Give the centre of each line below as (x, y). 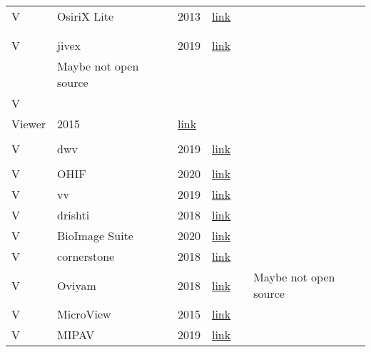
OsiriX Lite (86, 16)
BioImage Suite (95, 235)
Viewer (29, 124)
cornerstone (86, 256)
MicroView (84, 314)
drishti (73, 215)
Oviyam (77, 285)
